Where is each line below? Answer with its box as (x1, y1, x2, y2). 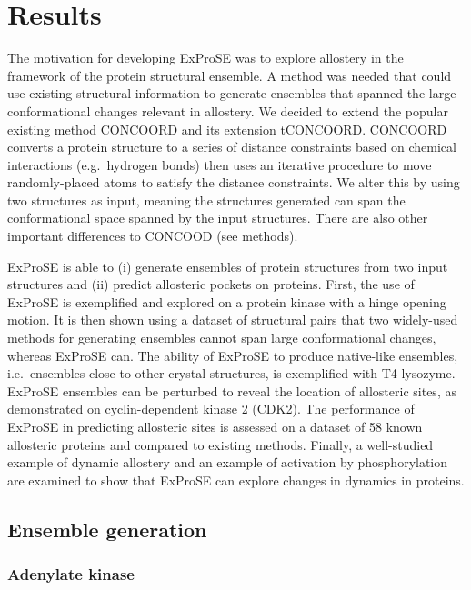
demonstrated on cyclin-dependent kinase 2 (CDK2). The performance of (7, 399, 415, 418)
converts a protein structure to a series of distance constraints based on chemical (7, 137, 456, 156)
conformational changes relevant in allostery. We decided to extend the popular (7, 101, 448, 120)
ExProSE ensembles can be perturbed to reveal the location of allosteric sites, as (7, 381, 456, 400)
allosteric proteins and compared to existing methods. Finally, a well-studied (7, 435, 434, 454)
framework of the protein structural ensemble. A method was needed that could (7, 65, 452, 85)
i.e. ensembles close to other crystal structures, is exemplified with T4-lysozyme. (7, 364, 456, 383)
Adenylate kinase (7, 563, 135, 585)
